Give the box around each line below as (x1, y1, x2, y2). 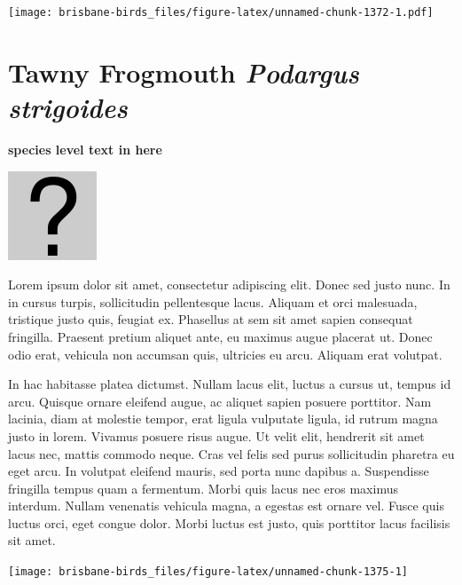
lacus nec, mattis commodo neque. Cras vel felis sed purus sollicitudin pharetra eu (8, 444, 455, 462)
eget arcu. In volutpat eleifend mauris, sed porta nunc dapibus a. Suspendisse (8, 462, 429, 480)
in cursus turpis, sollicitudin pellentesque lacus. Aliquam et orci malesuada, (8, 292, 418, 311)
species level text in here (8, 139, 162, 158)
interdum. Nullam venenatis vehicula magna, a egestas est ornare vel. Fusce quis (8, 496, 444, 515)
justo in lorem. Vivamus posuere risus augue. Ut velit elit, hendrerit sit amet (8, 426, 425, 445)
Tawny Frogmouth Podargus (8, 53, 359, 91)
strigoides (8, 89, 128, 126)
